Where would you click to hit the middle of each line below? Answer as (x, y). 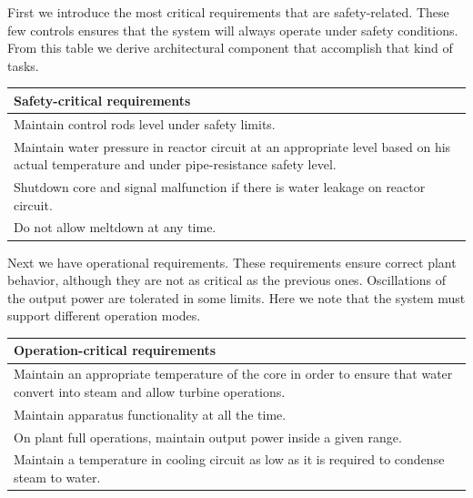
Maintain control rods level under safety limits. (145, 123)
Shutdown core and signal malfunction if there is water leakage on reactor (220, 187)
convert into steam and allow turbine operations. (150, 391)
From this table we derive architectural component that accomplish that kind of (230, 48)
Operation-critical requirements (115, 350)
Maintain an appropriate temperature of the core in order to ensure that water (233, 374)
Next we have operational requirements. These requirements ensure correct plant (232, 262)
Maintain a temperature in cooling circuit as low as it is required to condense (229, 459)
